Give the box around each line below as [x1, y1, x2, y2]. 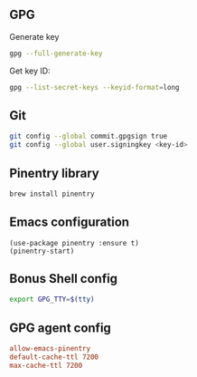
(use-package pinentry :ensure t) [9, 238, 140, 247]
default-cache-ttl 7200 [9, 353, 99, 362]
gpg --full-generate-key [9, 49, 103, 58]
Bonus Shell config [9, 271, 118, 286]
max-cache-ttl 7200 [9, 361, 83, 370]
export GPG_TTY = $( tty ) [9, 295, 95, 304]
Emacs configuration [9, 215, 129, 230]
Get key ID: [9, 65, 52, 76]
